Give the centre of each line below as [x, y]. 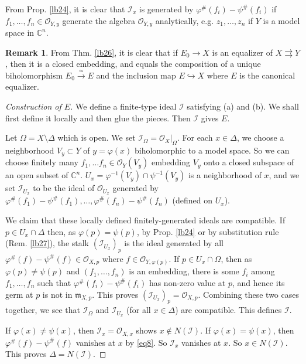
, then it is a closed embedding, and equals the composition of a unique [133, 64]
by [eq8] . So [146, 342]
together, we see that [43, 310]
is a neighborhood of [225, 175]
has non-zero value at [187, 283]
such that [54, 283]
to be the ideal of [64, 188]
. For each [195, 137]
